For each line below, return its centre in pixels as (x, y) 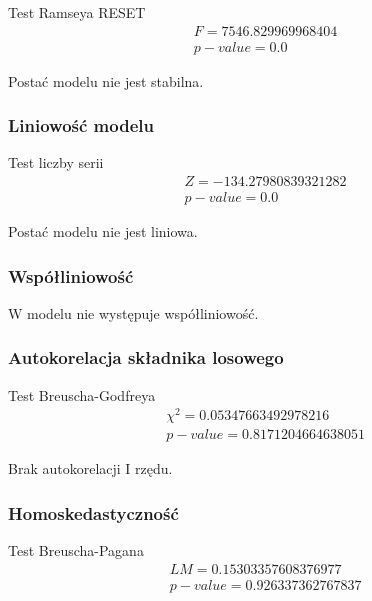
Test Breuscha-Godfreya (82, 394)
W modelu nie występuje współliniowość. (133, 312)
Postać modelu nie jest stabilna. (106, 80)
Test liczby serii (56, 162)
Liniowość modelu (81, 125)
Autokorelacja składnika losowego (146, 357)
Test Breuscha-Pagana (76, 550)
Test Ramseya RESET (77, 12)
